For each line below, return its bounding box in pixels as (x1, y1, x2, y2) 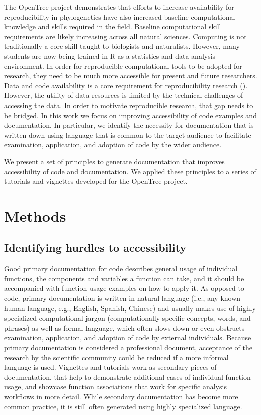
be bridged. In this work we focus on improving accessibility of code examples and (4, 110, 257, 120)
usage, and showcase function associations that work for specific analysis (4, 381, 227, 392)
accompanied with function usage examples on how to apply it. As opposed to (4, 283, 244, 293)
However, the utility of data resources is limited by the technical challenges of (4, 90, 243, 100)
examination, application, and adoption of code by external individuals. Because (4, 332, 251, 343)
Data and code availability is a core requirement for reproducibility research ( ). (4, 80, 248, 90)
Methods (4, 205, 66, 226)
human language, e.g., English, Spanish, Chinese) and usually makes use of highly (4, 302, 256, 313)
